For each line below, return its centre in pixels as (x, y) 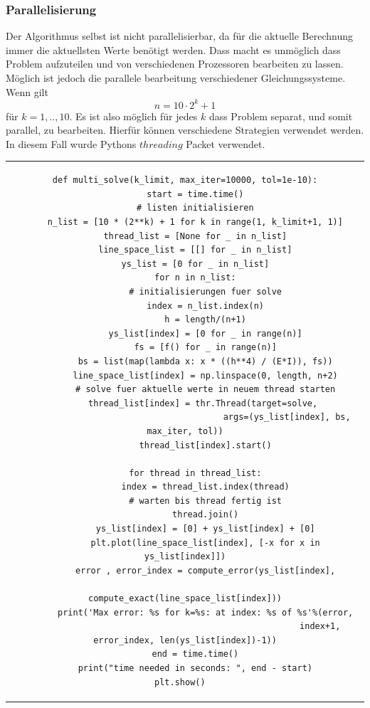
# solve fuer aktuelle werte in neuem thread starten (206, 390)
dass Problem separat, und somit (281, 116)
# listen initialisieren (195, 208)
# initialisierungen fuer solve (206, 291)
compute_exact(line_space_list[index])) (185, 599)
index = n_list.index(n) (205, 306)
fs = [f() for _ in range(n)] (205, 348)
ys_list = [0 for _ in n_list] (195, 264)
